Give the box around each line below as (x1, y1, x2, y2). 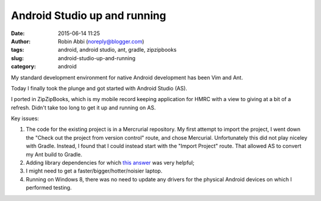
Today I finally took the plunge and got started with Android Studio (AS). (11, 84, 187, 92)
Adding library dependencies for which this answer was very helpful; (26, 159, 194, 167)
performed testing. (26, 184, 72, 191)
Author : (11, 37, 31, 45)
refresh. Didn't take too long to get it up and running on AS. (11, 104, 156, 111)
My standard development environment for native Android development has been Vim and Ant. (11, 74, 243, 81)
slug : (11, 54, 24, 62)
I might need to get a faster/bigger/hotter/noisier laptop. (26, 167, 163, 175)
